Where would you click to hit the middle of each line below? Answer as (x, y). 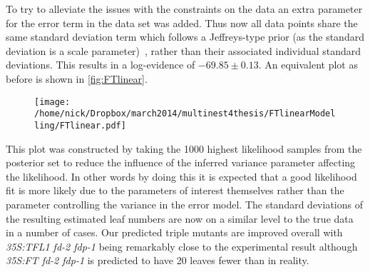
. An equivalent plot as (308, 65)
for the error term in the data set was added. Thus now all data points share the (182, 22)
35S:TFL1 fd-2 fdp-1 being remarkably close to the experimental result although (182, 246)
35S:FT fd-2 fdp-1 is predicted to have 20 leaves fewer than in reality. (158, 260)
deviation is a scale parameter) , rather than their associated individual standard (184, 50)
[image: (52, 102)
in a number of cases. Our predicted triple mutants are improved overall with (174, 232)
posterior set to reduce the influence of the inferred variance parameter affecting (181, 162)
